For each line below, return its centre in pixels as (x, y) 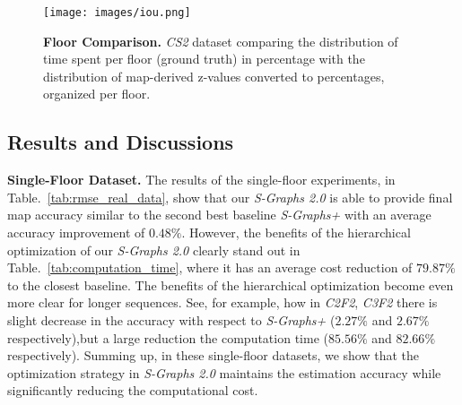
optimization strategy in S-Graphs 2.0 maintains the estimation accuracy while (224, 372)
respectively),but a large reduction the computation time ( (168, 337)
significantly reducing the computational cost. (133, 390)
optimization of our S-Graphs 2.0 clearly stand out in (154, 250)
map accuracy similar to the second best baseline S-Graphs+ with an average (219, 215)
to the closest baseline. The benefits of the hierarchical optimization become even (231, 284)
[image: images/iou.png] (117, 13)
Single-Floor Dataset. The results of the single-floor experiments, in (201, 180)
